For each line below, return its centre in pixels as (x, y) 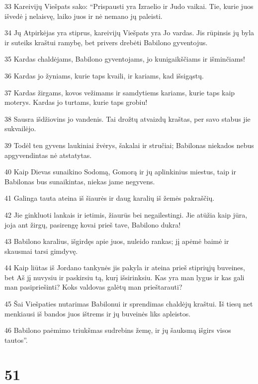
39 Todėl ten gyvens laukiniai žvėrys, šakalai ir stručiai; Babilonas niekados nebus (129, 145)
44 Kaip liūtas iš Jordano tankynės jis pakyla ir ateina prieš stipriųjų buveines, (125, 268)
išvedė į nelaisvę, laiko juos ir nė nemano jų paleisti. (84, 16)
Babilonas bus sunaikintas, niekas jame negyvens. (80, 181)
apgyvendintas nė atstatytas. (48, 155)
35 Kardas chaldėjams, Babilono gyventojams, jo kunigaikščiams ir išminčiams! (125, 59)
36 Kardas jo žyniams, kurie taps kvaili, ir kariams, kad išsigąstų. (104, 75)
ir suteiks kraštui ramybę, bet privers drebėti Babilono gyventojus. (106, 42)
